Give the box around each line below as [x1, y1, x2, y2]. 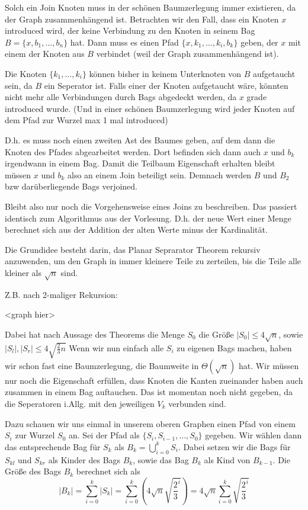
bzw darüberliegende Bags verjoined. [5, 180, 138, 193]
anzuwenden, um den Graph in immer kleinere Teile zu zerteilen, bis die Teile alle [5, 255, 301, 267]
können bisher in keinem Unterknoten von [89, 67, 242, 79]
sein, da [5, 79, 33, 91]
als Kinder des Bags [48, 453, 121, 466]
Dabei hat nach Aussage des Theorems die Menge [5, 328, 185, 340]
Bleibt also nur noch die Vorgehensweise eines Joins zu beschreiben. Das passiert [5, 200, 297, 212]
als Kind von [204, 453, 251, 466]
